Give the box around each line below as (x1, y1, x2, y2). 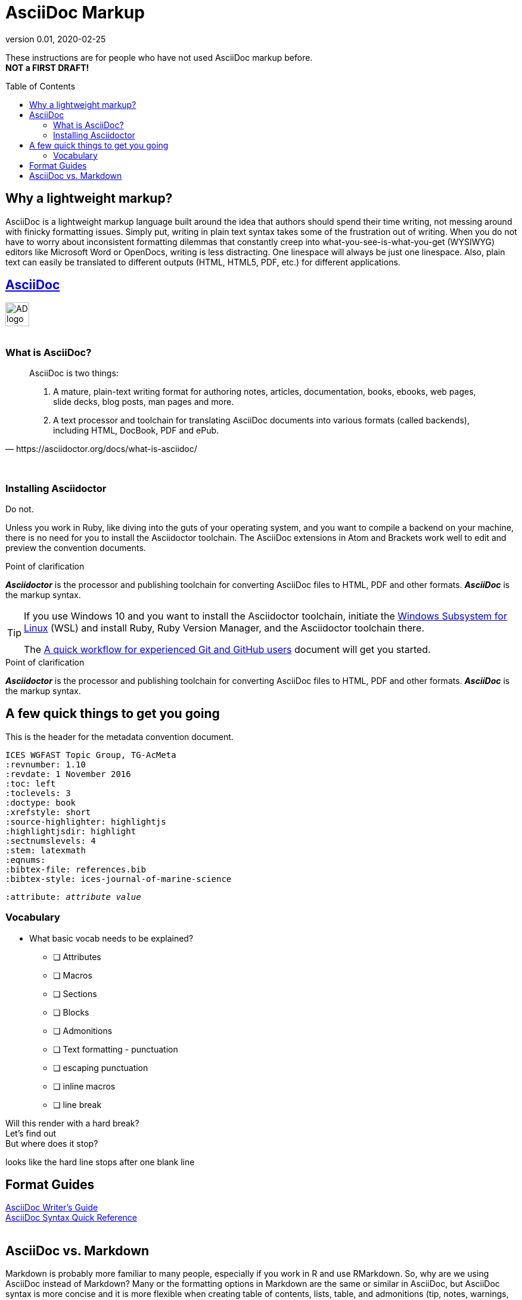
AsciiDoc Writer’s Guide (5, 1202, 98, 1213)
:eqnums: (5, 855, 46, 865)
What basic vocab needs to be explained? (29, 933, 194, 943)
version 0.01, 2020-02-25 (5, 33, 106, 44)
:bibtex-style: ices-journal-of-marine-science (5, 874, 232, 884)
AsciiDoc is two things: (29, 368, 119, 379)
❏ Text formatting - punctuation (53, 1044, 178, 1054)
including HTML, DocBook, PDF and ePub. (53, 425, 219, 436)
